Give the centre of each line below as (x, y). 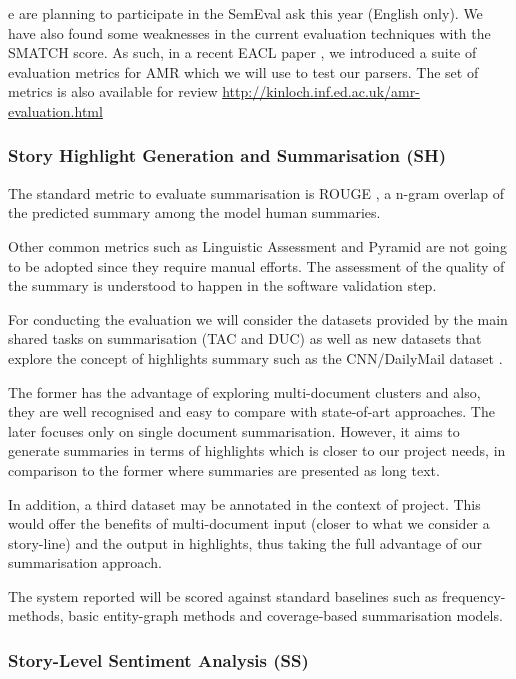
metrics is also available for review (113, 91)
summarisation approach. (85, 562)
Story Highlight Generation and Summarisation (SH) (227, 155)
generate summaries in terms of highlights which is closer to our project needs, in (257, 450)
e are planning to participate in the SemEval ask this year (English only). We (245, 13)
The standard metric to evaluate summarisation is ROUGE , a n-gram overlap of (256, 192)
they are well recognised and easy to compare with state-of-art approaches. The (251, 411)
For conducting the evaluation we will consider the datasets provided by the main (258, 318)
